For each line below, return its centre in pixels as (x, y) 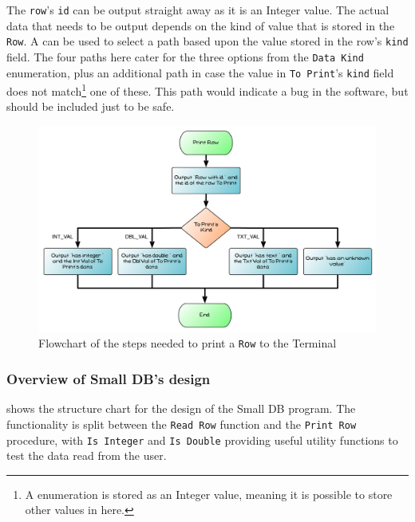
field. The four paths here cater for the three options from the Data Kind (185, 56)
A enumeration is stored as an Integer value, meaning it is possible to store (209, 494)
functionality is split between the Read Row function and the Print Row (182, 424)
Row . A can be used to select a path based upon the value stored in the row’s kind (207, 41)
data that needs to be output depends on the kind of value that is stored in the (201, 25)
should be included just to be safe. (91, 106)
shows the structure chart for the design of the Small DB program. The (181, 408)
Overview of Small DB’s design (109, 379)
